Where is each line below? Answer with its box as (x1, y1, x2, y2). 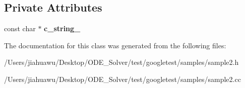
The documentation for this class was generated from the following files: (4, 40, 226, 50)
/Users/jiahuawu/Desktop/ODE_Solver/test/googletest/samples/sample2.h (4, 57, 239, 67)
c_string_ (44, 23, 81, 34)
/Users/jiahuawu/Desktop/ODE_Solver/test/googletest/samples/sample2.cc (4, 73, 241, 84)
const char (4, 23, 36, 34)
